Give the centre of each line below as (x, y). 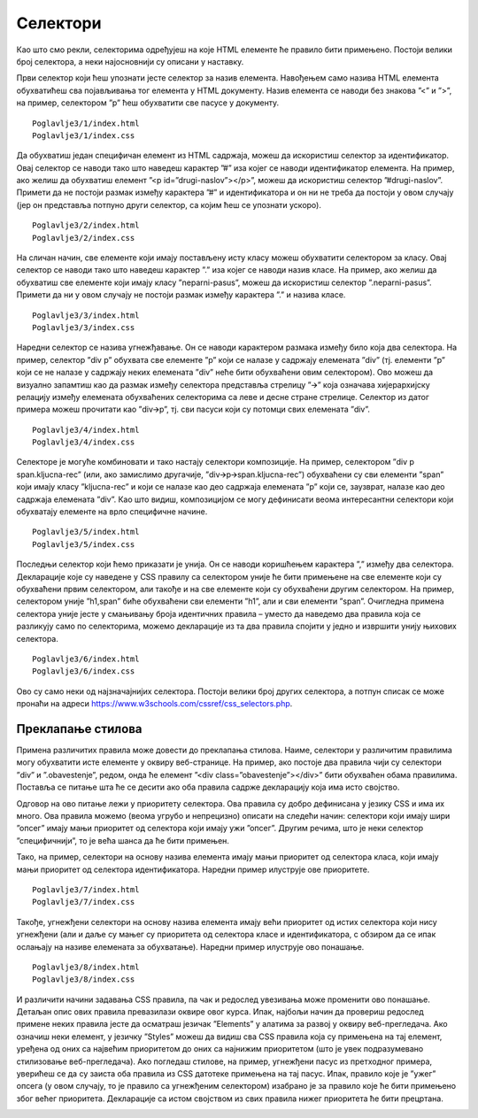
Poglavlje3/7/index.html (86, 889)
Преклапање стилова (79, 729)
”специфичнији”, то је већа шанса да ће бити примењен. (123, 840)
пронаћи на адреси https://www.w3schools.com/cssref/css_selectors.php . (154, 704)
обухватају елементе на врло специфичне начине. (112, 512)
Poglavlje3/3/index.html (86, 315)
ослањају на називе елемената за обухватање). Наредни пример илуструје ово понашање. (190, 946)
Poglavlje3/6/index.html (86, 659)
